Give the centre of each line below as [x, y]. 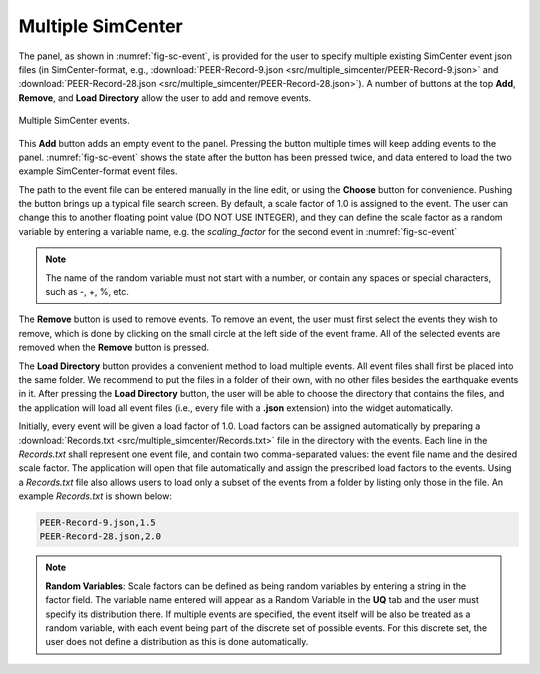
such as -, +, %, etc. [87, 292]
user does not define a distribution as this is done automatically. [177, 642]
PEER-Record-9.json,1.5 [98, 523]
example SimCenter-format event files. [98, 171]
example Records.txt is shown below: [95, 496]
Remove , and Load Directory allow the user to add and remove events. [165, 97]
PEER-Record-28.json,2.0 [100, 536]
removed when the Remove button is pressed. [114, 347]
